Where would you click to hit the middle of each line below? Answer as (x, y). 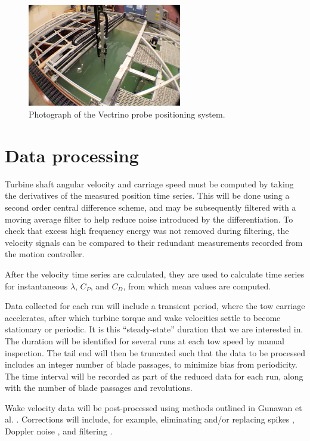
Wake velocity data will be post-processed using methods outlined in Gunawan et (154, 407)
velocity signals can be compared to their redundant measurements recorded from (154, 242)
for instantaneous (36, 286)
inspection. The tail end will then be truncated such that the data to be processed (155, 352)
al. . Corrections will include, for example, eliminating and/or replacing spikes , (150, 419)
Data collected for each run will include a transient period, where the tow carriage (155, 306)
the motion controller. (45, 254)
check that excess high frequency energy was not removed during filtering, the (147, 231)
